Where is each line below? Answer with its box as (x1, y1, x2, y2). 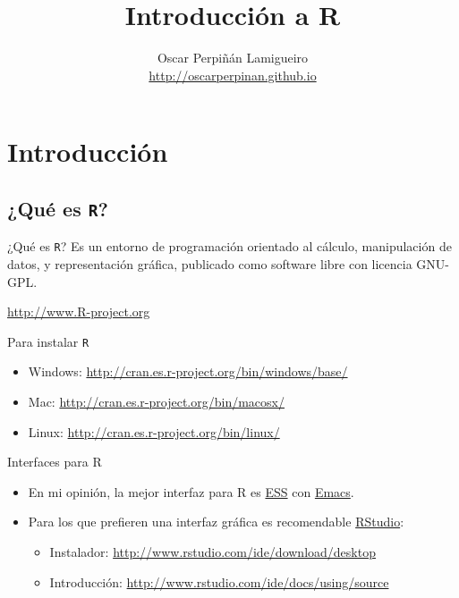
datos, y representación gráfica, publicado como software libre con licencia (7, 254, 412, 273)
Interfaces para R (7, 452, 102, 471)
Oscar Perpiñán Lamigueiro (157, 48, 309, 67)
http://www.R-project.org (7, 302, 150, 321)
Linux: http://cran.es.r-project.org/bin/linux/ (28, 422, 280, 441)
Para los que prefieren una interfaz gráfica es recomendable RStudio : (28, 512, 404, 531)
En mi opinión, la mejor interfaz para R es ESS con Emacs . (28, 482, 354, 501)
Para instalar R (7, 332, 89, 350)
